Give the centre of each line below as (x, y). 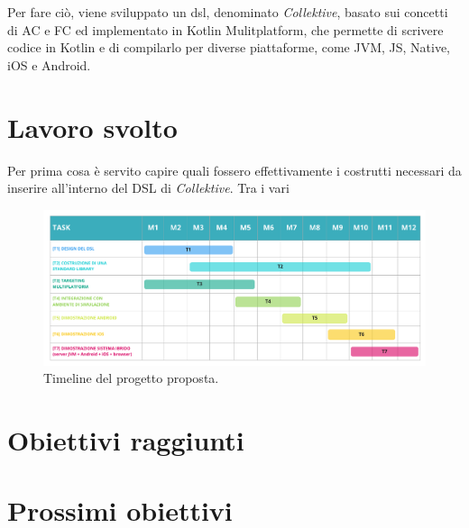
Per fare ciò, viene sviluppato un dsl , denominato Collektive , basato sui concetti (228, 12)
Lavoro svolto (92, 127)
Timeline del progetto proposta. (131, 378)
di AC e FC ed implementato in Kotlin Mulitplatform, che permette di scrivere (225, 29)
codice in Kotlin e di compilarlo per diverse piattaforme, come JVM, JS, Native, (229, 47)
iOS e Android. (49, 64)
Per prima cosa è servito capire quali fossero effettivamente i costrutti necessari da (234, 170)
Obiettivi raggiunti (126, 439)
